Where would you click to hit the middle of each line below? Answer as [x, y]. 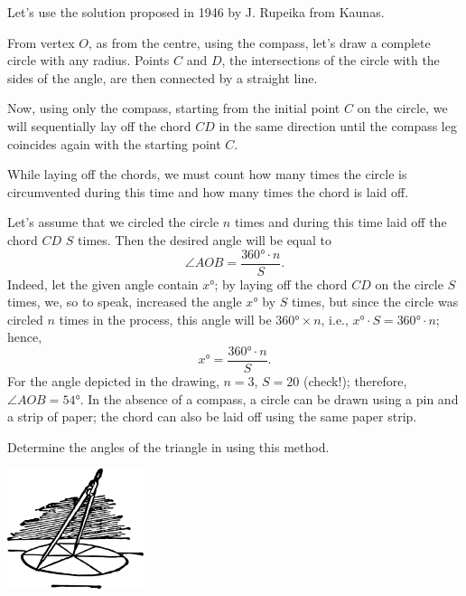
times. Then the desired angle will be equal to [205, 239]
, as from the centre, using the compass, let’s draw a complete [259, 42]
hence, [25, 337]
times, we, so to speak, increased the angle [125, 302]
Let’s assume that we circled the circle [113, 222]
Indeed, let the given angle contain [103, 284]
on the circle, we [402, 108]
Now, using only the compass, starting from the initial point [174, 108]
